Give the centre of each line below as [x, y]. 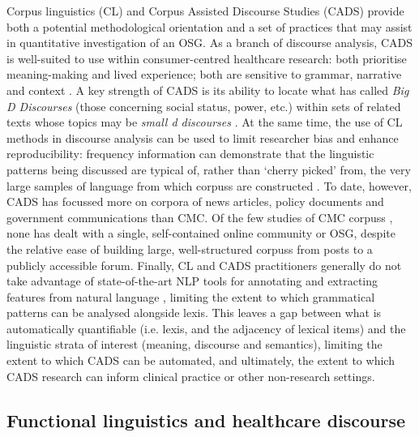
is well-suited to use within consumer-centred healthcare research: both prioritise [207, 58]
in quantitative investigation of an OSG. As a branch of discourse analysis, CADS [209, 43]
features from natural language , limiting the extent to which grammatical [191, 296]
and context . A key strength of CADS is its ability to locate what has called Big [208, 90]
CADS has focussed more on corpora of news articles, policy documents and [195, 201]
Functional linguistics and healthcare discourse [206, 420]
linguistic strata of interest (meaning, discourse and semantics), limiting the [195, 344]
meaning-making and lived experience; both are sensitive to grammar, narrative [204, 74]
